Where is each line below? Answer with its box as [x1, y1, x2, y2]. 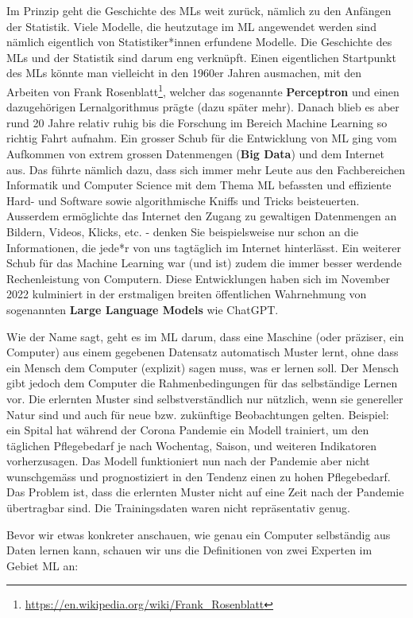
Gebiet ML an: [6, 557, 79, 573]
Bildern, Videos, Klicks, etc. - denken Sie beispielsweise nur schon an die [6, 223, 359, 239]
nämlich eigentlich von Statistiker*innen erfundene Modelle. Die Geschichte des [6, 33, 392, 50]
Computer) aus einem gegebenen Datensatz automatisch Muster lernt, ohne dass [6, 344, 399, 360]
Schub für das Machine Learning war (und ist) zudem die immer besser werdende [6, 255, 402, 271]
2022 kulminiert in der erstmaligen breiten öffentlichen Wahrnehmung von [6, 286, 367, 302]
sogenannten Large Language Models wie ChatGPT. [6, 301, 279, 317]
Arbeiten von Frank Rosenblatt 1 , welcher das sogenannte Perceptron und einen [6, 80, 399, 99]
